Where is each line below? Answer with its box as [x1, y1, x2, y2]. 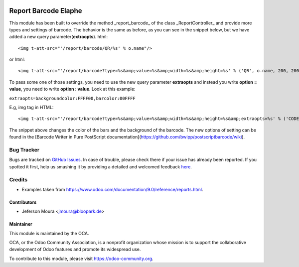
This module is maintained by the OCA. [9, 230, 89, 236]
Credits [9, 176, 27, 183]
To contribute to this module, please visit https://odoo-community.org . [9, 256, 154, 262]
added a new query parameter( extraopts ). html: [9, 34, 108, 40]
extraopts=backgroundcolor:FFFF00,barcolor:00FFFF [9, 95, 136, 101]
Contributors [9, 199, 37, 205]
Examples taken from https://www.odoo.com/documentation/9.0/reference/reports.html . [21, 186, 203, 192]
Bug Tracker [9, 146, 40, 153]
